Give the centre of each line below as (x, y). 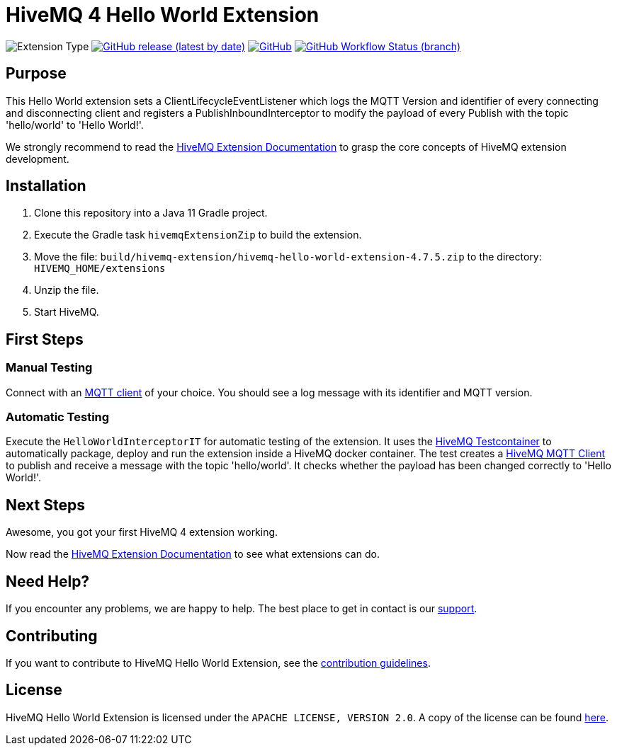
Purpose (36, 74)
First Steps (45, 339)
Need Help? (48, 581)
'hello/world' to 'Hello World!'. (75, 125)
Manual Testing (49, 368)
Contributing (52, 636)
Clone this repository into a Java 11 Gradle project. (151, 213)
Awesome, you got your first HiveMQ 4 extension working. (142, 532)
